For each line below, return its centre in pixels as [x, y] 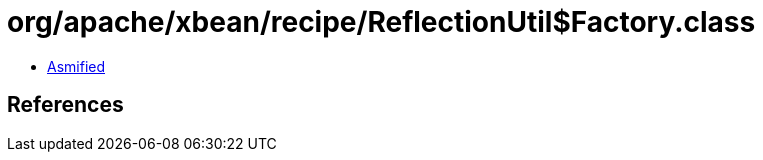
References [65, 105]
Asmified [76, 66]
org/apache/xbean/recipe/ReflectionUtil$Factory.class [381, 22]
